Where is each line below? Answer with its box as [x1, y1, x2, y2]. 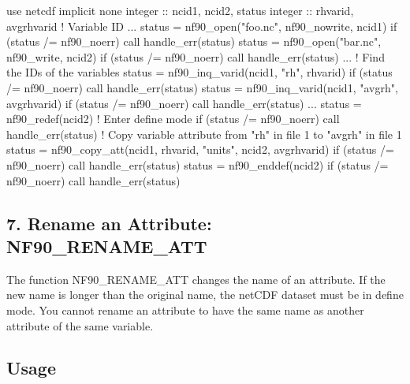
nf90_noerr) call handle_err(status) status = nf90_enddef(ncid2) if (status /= [6, 156, 389, 173]
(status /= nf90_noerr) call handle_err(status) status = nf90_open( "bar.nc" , [6, 33, 382, 50]
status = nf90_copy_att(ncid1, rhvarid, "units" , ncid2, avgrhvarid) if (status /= [6, 141, 394, 158]
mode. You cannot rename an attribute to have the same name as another [6, 301, 364, 318]
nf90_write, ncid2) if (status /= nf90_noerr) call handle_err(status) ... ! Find [6, 48, 385, 65]
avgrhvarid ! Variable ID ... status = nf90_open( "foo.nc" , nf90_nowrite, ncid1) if [6, 17, 397, 34]
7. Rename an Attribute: [6, 211, 212, 235]
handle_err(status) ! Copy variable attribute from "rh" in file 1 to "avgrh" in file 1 [6, 125, 402, 142]
